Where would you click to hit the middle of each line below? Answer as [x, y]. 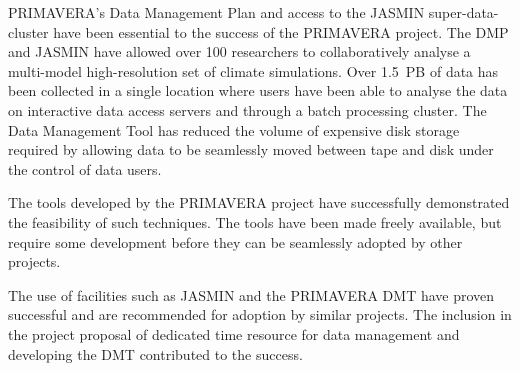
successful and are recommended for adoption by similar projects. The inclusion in [260, 314]
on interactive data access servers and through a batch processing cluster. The [247, 109]
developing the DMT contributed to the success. [155, 353]
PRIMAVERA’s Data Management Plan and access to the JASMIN [216, 12]
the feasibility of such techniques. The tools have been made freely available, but [255, 221]
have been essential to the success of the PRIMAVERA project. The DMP [281, 31]
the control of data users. [85, 168]
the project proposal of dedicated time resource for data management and [234, 333]
